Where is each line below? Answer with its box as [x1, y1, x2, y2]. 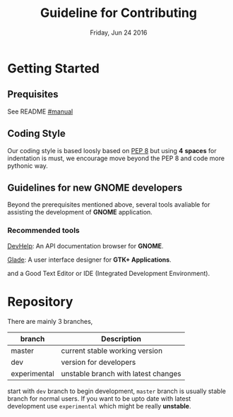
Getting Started [7, 60, 100, 76]
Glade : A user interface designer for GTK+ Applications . [7, 255, 172, 264]
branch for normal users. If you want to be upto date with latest [7, 394, 191, 403]
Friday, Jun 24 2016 [90, 28, 148, 37]
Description [101, 334, 142, 344]
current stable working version [61, 346, 163, 356]
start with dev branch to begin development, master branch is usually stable [7, 387, 226, 395]
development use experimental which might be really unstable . [7, 401, 191, 410]
